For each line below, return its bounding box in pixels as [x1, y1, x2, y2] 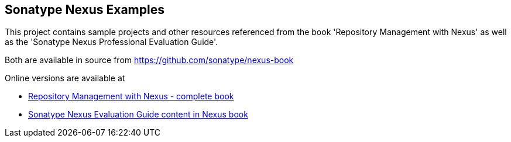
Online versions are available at [5, 73, 125, 84]
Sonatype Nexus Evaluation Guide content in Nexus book [28, 109, 248, 120]
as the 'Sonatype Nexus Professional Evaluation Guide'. [5, 37, 218, 47]
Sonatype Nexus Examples [5, 2, 164, 17]
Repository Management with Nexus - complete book [28, 91, 234, 102]
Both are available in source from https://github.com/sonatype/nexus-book [5, 55, 294, 65]
